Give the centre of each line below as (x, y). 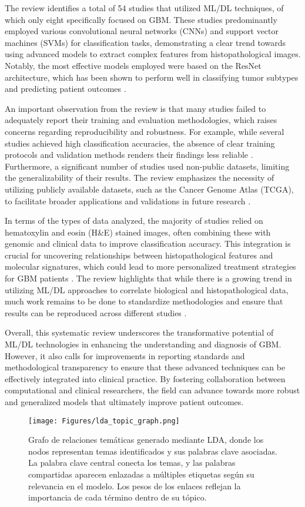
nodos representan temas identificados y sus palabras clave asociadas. (153, 451)
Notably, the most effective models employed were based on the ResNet (133, 65)
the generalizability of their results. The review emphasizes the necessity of (140, 178)
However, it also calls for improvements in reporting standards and (125, 355)
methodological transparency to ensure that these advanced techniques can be (145, 367)
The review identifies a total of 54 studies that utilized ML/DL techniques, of (144, 8)
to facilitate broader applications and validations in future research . (128, 201)
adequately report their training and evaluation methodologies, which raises (141, 120)
